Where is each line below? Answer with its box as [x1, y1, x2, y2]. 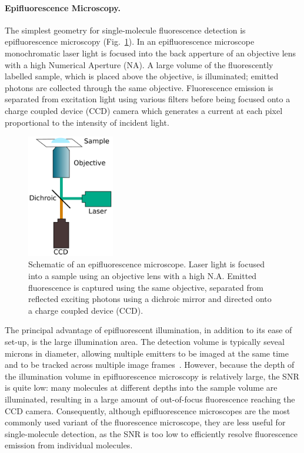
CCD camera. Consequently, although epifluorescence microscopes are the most [5, 404, 290, 417]
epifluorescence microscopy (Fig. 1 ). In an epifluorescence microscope [5, 35, 255, 48]
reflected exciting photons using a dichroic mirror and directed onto [28, 293, 272, 305]
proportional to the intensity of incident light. [5, 116, 169, 128]
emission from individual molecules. [5, 439, 133, 451]
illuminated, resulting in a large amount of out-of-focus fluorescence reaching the [5, 392, 295, 405]
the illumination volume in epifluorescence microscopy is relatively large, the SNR [5, 370, 299, 382]
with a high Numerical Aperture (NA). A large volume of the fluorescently [5, 58, 273, 71]
